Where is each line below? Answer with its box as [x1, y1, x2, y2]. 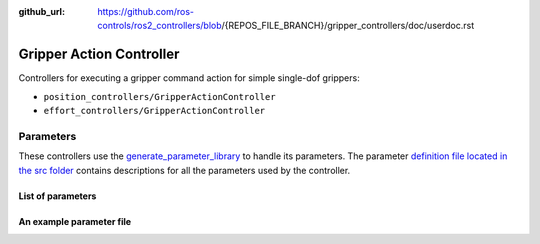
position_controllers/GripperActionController [43, 91, 276, 102]
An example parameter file [18, 215, 132, 227]
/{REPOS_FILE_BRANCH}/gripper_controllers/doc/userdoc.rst [221, 20, 475, 32]
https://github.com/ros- [97, 6, 195, 17]
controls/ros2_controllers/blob [97, 20, 222, 32]
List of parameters [18, 190, 97, 202]
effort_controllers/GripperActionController [43, 105, 266, 117]
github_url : [18, 6, 65, 17]
